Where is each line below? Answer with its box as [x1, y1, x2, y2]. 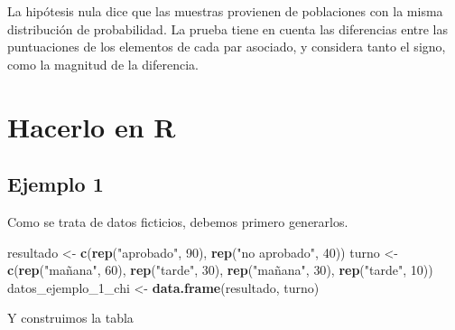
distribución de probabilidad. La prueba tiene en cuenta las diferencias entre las [7, 19, 449, 38]
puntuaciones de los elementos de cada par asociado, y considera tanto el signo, [7, 37, 446, 56]
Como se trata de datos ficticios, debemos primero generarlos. [7, 212, 348, 231]
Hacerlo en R [7, 108, 176, 145]
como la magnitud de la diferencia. [7, 54, 199, 73]
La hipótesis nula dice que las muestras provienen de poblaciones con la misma [7, 2, 443, 20]
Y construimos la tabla [7, 308, 134, 327]
